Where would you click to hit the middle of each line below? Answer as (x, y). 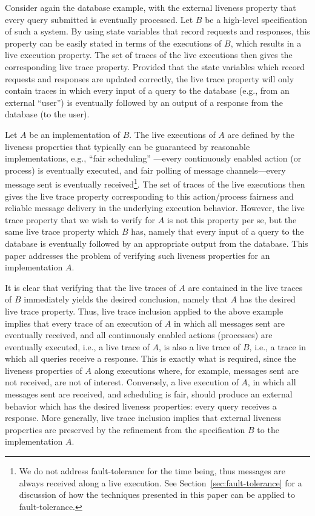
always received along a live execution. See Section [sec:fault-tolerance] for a (161, 482)
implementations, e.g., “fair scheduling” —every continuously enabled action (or (153, 158)
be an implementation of (75, 134)
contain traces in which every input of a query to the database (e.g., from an (147, 90)
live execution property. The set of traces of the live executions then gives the (149, 55)
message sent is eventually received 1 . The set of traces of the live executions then (155, 183)
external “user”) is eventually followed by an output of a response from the (144, 102)
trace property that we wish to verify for (80, 219)
